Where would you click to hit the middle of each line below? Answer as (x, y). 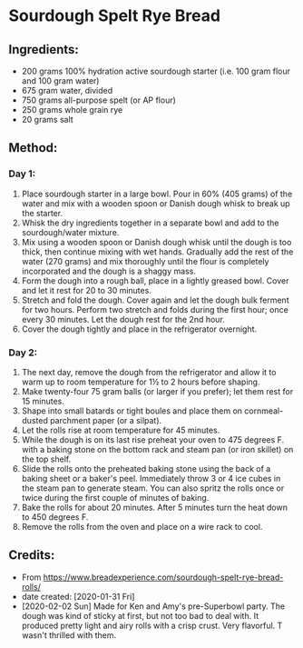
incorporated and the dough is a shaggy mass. (109, 271)
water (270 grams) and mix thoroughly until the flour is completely (145, 261)
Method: (33, 148)
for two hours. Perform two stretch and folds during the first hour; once (155, 309)
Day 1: (22, 174)
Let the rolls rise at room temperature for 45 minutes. (121, 430)
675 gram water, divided (67, 90)
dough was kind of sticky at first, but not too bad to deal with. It (140, 615)
